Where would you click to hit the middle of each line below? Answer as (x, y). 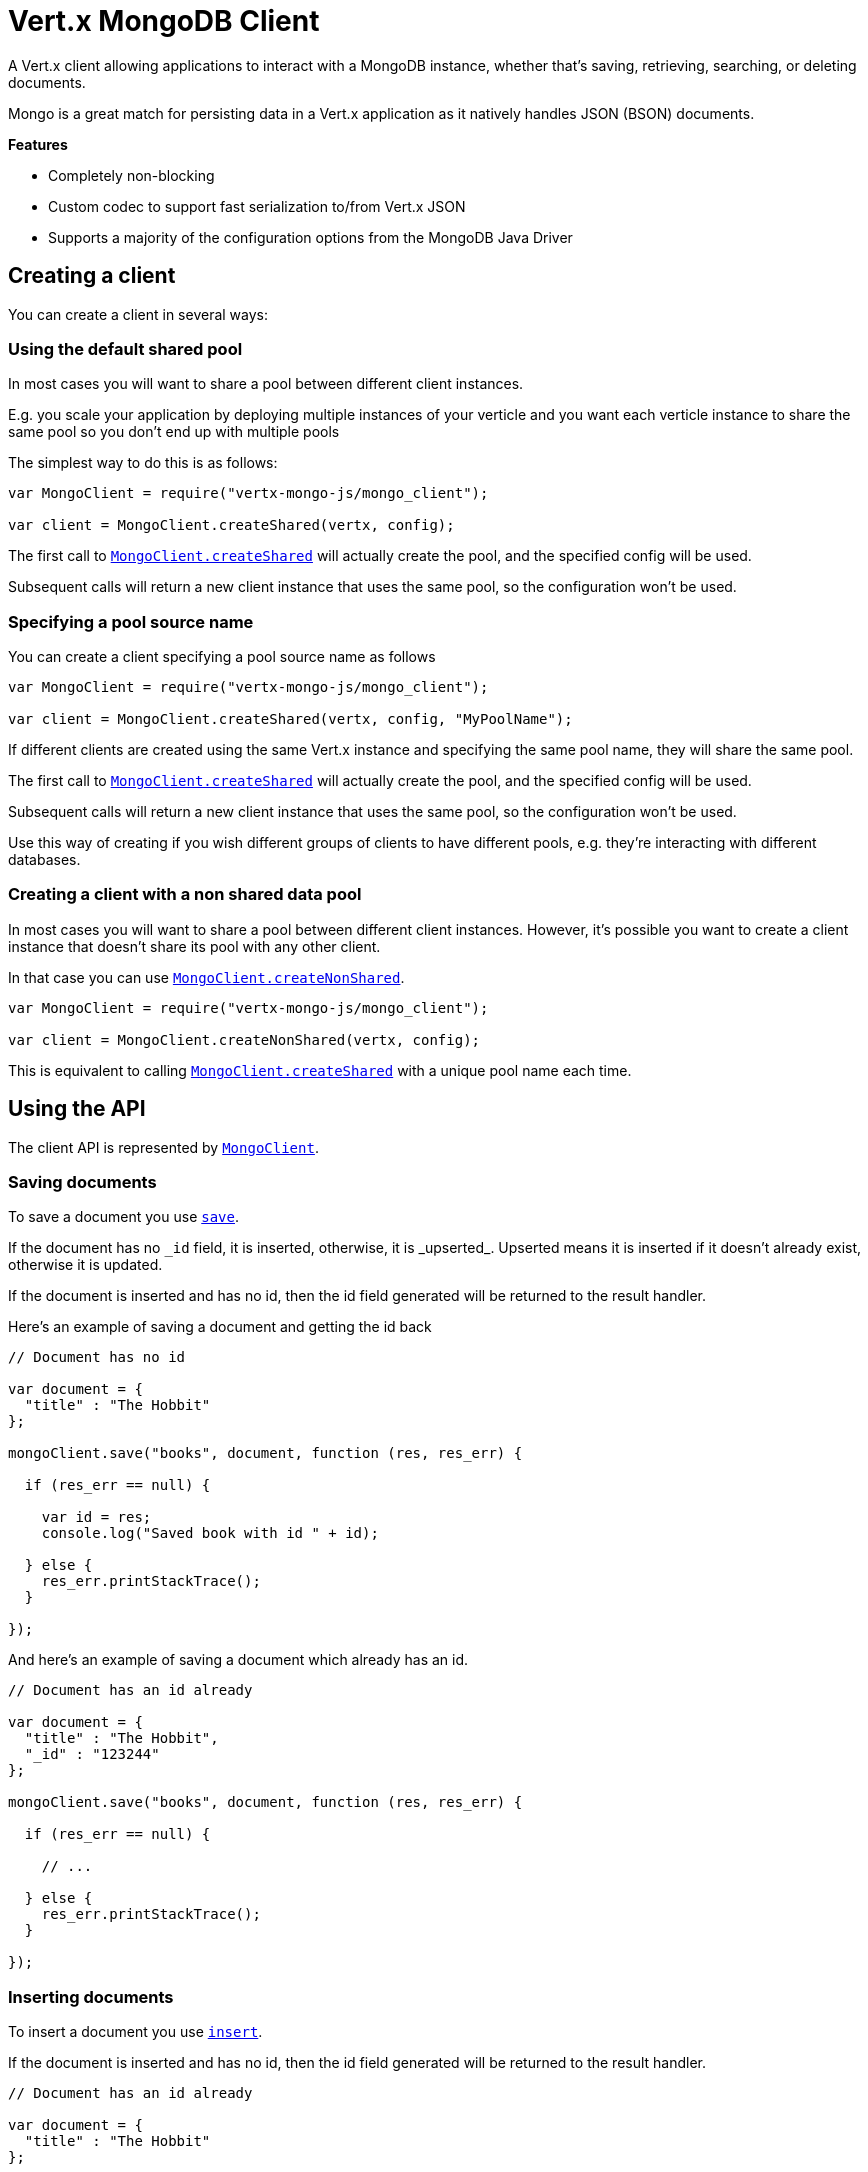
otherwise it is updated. (85, 1265)
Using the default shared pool (125, 348)
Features (38, 144)
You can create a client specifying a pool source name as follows (222, 657)
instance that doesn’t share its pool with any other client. (194, 946)
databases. (44, 860)
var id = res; (96, 1517)
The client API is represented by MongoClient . (163, 1147)
